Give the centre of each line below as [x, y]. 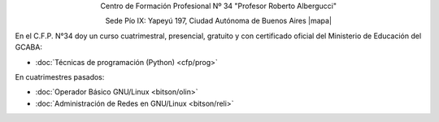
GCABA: [28, 47]
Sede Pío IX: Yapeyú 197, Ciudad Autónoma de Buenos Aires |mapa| [219, 21]
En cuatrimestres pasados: [60, 76]
